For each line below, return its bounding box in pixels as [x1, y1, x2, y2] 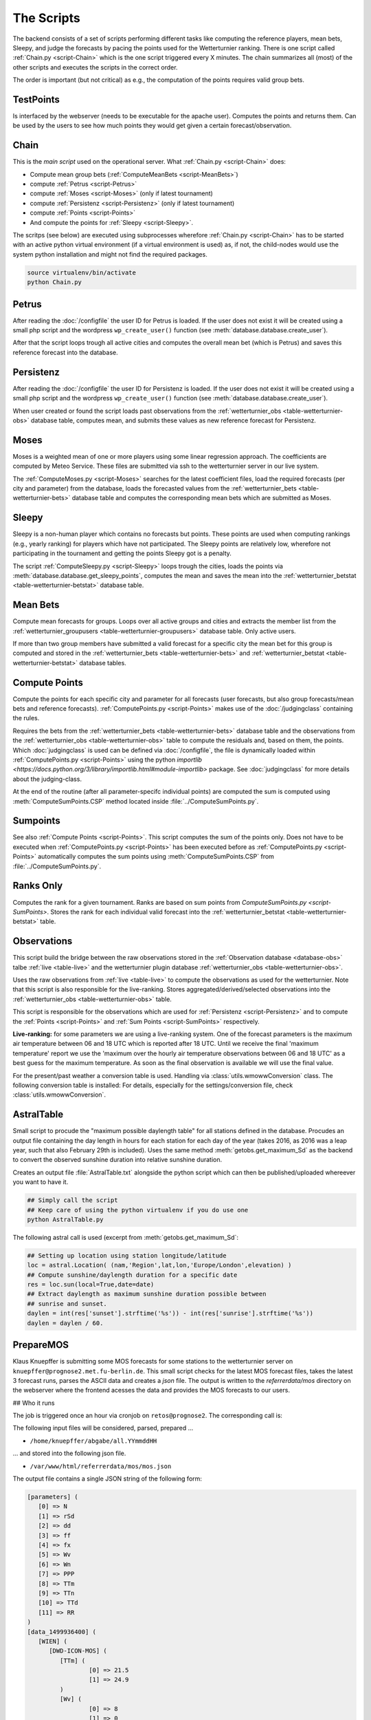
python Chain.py [27, 279, 82, 286]
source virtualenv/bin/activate [27, 268, 137, 277]
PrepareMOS [12, 1339, 69, 1351]
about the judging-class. [12, 775, 82, 783]
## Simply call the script [27, 1196, 118, 1204]
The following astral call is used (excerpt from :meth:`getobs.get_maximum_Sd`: [12, 1233, 238, 1241]
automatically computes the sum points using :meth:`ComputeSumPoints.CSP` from [38, 852, 275, 861]
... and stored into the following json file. [12, 1449, 126, 1458]
